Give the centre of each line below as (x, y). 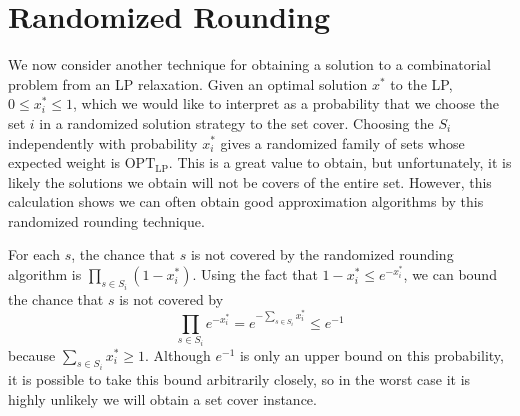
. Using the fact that (255, 274)
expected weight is (64, 162)
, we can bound (450, 274)
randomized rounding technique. (106, 220)
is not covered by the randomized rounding (322, 254)
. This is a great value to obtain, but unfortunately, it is (340, 162)
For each (34, 254)
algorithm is (45, 274)
